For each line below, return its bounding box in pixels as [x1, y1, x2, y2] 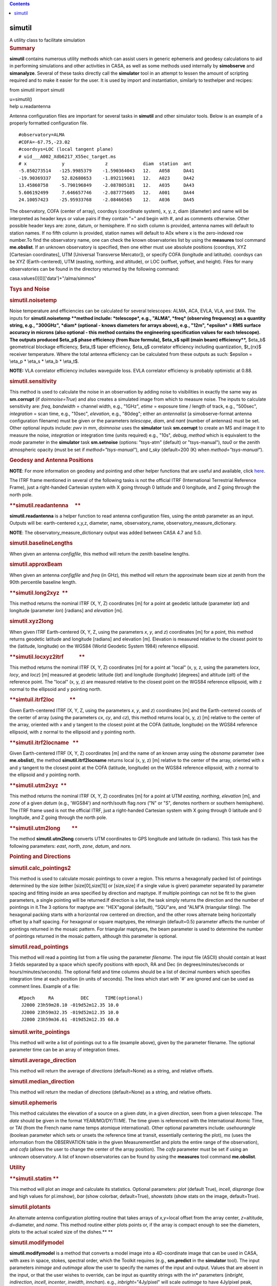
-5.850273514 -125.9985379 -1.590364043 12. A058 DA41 [18, 168, 194, 174]
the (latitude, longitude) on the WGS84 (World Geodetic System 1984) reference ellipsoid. [9, 643, 199, 649]
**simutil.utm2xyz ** [9, 782, 67, 789]
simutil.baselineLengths [9, 540, 73, 547]
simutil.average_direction [9, 1057, 76, 1064]
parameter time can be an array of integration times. [9, 1047, 120, 1053]
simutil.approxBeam [9, 561, 63, 568]
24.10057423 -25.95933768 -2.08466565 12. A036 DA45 [18, 197, 194, 203]
